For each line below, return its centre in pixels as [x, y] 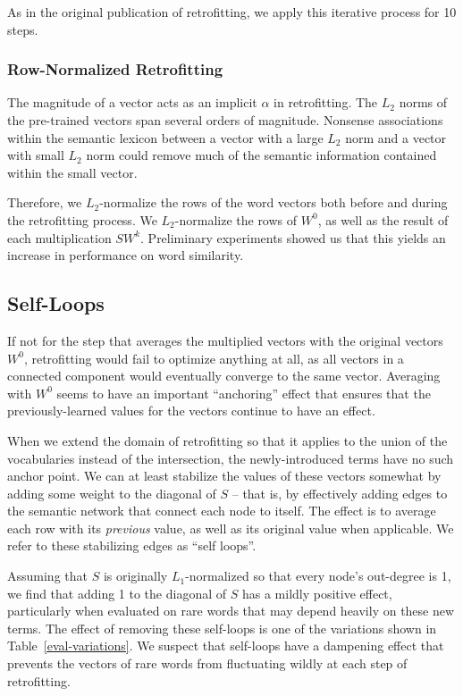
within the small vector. [72, 172]
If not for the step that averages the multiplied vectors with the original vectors [225, 340]
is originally [135, 576]
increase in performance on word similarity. [126, 255]
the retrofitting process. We [82, 219]
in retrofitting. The [326, 102]
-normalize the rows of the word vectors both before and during [274, 202]
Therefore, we [45, 202]
